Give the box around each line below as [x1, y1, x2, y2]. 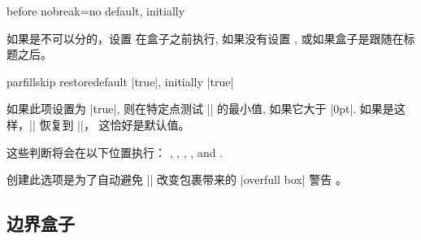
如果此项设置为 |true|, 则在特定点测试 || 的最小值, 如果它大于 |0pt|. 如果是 [7, 100, 394, 117]
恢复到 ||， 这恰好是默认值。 [39, 116, 190, 133]
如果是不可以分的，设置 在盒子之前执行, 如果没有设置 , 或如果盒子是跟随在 [7, 29, 404, 46]
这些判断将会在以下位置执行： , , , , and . [7, 143, 223, 160]
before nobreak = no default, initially [7, 2, 185, 19]
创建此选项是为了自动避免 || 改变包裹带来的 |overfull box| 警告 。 [7, 171, 347, 188]
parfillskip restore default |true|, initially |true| [7, 72, 234, 89]
